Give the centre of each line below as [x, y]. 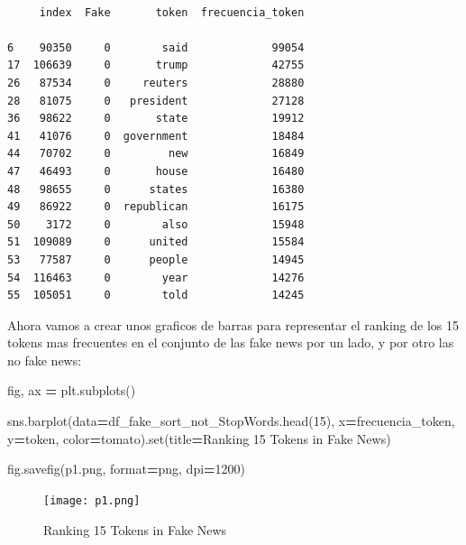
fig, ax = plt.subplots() [72, 390]
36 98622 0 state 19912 [156, 119]
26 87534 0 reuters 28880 [156, 83]
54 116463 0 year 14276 [156, 277]
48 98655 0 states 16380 [156, 189]
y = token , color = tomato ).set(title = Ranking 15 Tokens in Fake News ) [199, 438]
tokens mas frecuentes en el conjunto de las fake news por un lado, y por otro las [231, 342]
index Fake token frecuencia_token [172, 12]
